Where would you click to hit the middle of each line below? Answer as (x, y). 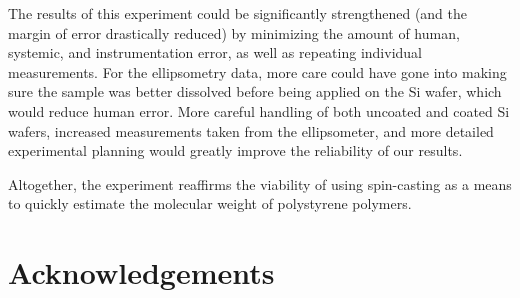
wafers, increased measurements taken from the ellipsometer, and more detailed (251, 130)
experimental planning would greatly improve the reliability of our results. (235, 150)
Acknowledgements (141, 272)
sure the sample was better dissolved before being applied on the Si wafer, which (255, 91)
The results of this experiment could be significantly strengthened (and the (238, 13)
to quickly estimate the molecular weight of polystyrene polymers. (210, 203)
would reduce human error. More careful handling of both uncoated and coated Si (259, 110)
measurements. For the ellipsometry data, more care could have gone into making (257, 71)
